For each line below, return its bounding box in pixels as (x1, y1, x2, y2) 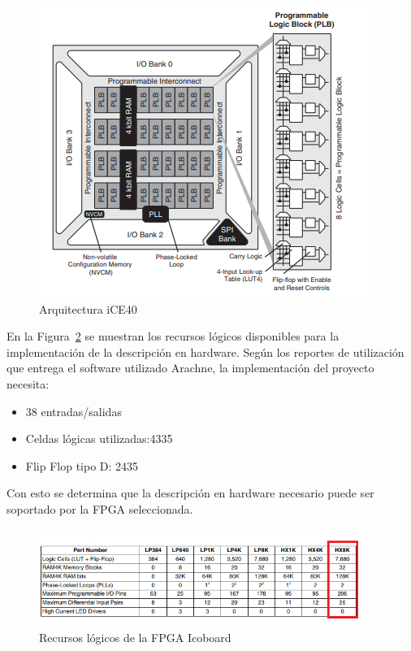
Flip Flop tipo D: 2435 (25, 457, 139, 474)
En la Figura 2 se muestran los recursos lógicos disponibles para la (6, 328, 340, 345)
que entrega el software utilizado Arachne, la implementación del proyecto (6, 359, 374, 376)
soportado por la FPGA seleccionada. (6, 500, 193, 517)
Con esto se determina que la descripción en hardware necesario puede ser (6, 484, 374, 501)
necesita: (6, 375, 50, 392)
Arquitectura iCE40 (39, 300, 137, 317)
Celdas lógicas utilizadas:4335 (25, 430, 173, 447)
